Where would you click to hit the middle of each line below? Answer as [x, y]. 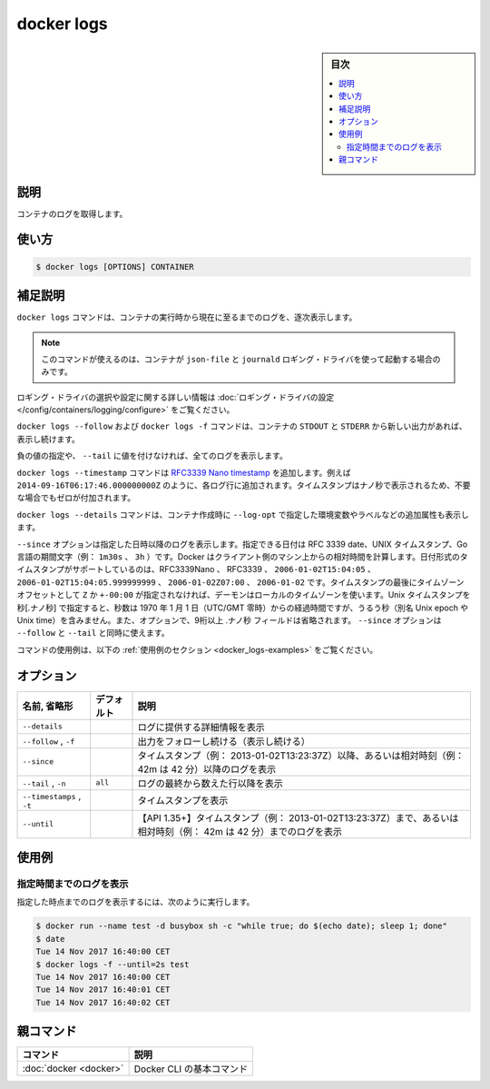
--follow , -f [49, 740]
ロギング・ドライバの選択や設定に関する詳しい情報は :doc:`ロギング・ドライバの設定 [176, 397]
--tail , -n [44, 783]
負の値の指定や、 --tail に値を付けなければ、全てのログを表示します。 [152, 456]
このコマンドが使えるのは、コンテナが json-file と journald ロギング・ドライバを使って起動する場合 [237, 359]
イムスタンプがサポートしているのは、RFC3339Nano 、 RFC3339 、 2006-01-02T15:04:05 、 [196, 569]
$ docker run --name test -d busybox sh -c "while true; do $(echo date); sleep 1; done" [242, 926]
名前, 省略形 [48, 706]
